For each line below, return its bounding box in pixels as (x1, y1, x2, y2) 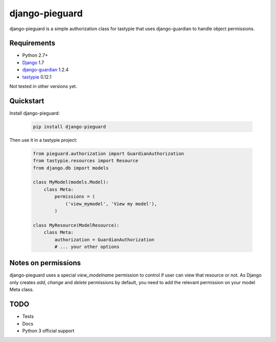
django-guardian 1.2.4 (22, 67, 69, 73)
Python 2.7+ (22, 52, 49, 58)
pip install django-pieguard (33, 123, 106, 130)
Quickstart (9, 96, 44, 105)
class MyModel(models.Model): (33, 179, 109, 185)
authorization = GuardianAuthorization (54, 237, 154, 243)
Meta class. (9, 287, 34, 293)
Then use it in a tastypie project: (9, 137, 78, 143)
